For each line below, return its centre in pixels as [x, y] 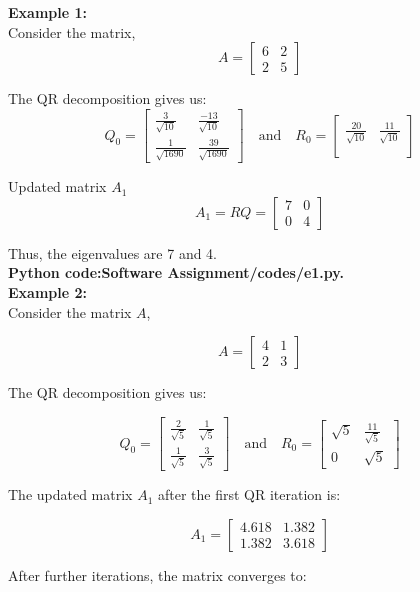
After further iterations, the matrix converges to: [157, 574]
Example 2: [47, 292]
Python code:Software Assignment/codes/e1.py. [176, 272]
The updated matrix [70, 494]
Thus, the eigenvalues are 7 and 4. [113, 252]
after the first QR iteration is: [249, 494]
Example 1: [47, 12]
